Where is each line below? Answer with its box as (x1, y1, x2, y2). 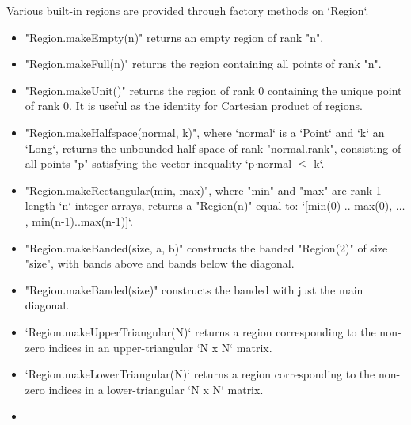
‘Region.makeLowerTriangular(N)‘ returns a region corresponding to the (25, 366, 375, 382)
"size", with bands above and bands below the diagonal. (25, 255, 295, 271)
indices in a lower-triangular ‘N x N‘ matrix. (48, 381, 264, 397)
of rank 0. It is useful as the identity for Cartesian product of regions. (25, 97, 363, 114)
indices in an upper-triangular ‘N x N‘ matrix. (48, 339, 272, 355)
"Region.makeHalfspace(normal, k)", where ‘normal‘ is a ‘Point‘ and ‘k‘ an (25, 123, 385, 140)
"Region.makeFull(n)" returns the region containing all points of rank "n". (25, 55, 382, 72)
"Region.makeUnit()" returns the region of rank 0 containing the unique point (25, 82, 402, 98)
